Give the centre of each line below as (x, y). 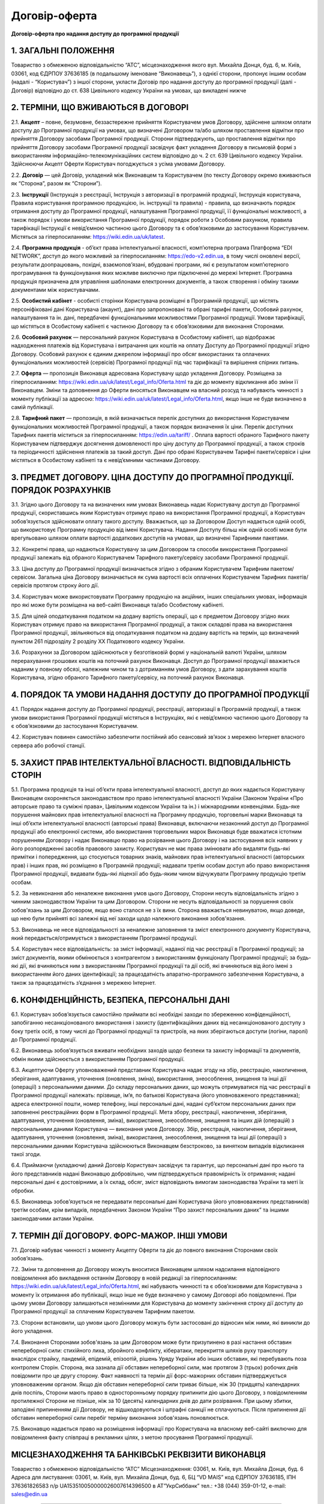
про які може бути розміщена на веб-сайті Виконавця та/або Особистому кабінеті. (118, 605)
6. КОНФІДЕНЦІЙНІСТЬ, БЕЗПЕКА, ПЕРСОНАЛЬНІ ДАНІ (121, 1000)
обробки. (23, 1191)
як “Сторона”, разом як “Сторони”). (56, 183)
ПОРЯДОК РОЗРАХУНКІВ (61, 490)
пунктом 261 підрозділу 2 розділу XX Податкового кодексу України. (98, 641)
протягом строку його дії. (66, 585)
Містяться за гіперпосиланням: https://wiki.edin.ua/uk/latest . (88, 236)
